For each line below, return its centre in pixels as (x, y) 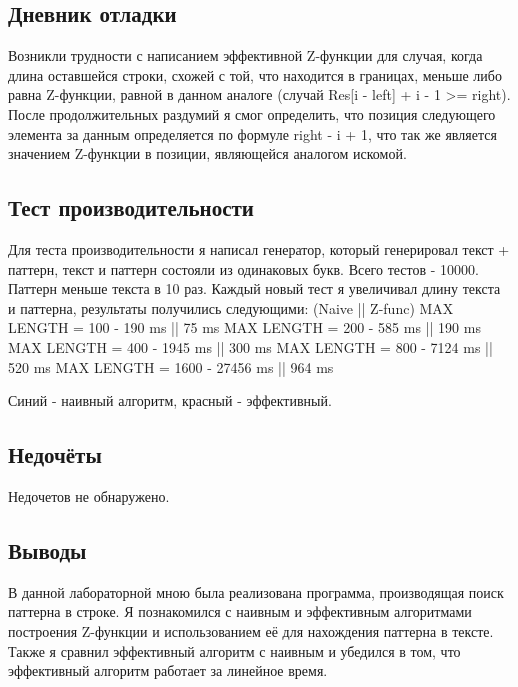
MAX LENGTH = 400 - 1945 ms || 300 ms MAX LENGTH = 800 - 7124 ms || (250, 346)
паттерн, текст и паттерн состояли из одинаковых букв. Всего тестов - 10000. (243, 268)
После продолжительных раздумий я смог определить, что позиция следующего (252, 113)
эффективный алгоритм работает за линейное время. (168, 670)
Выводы (47, 549)
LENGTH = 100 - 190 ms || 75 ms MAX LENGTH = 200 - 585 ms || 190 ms (244, 327)
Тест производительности (131, 207)
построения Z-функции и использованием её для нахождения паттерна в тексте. (251, 630)
